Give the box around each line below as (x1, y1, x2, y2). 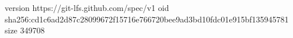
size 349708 (5, 24, 45, 36)
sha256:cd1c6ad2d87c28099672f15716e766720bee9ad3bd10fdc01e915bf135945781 (5, 13, 289, 25)
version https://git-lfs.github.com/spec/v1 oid (5, 2, 169, 13)
